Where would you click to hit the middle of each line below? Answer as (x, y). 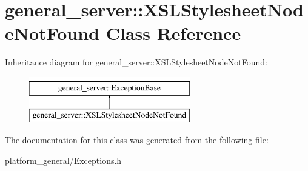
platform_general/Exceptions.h (63, 160)
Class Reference (173, 33)
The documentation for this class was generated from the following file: (137, 140)
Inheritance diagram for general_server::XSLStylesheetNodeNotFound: (136, 62)
